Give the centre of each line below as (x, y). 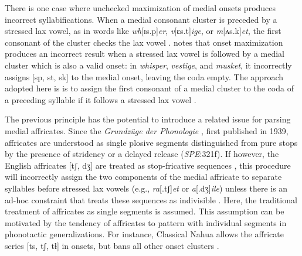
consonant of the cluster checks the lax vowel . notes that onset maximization (144, 42)
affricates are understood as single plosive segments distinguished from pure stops (151, 142)
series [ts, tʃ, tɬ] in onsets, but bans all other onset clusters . (112, 245)
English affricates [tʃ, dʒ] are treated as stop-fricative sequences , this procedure (148, 165)
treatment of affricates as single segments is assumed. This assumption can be (145, 211)
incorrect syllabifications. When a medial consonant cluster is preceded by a (141, 19)
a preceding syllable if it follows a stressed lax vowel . (101, 99)
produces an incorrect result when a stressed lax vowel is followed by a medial (145, 54)
